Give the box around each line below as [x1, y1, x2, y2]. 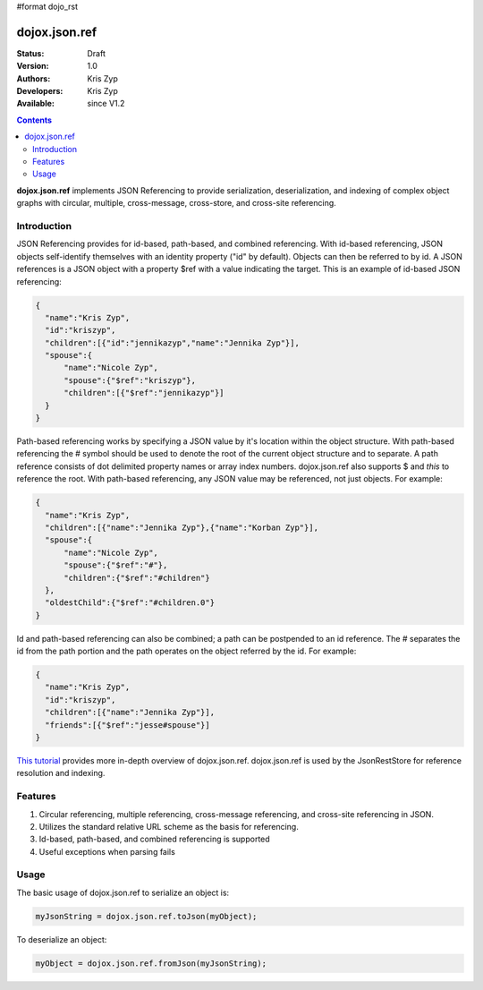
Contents [16, 115, 53, 125]
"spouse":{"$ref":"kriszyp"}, [64, 375, 197, 385]
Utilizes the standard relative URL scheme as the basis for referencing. [38, 821, 299, 832]
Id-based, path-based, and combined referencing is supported [38, 833, 270, 845]
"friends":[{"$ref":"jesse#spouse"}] [45, 720, 210, 730]
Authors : [16, 73, 51, 84]
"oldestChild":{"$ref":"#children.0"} [45, 598, 215, 608]
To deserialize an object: [16, 934, 107, 944]
